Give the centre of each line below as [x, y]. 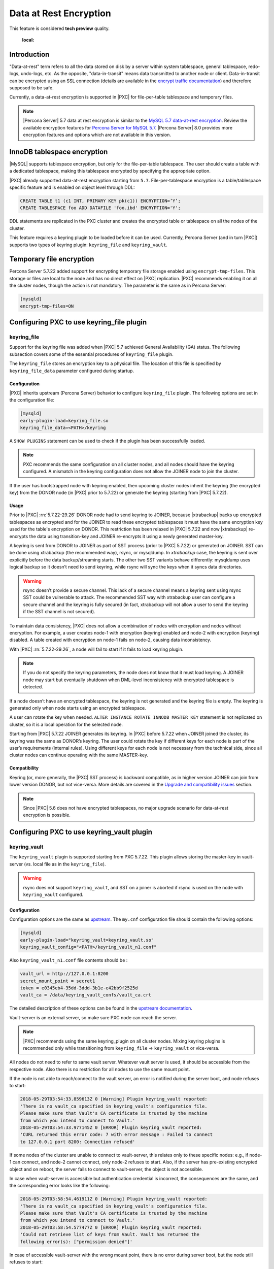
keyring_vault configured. [53, 895]
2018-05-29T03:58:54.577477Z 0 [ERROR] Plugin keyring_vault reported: [111, 1227]
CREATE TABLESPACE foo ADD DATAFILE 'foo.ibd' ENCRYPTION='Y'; [100, 208]
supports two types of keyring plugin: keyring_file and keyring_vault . [88, 245]
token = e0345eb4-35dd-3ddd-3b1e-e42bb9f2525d [79, 988]
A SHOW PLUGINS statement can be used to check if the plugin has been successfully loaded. [107, 441]
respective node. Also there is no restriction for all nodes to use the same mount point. [100, 1069]
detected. [33, 687]
